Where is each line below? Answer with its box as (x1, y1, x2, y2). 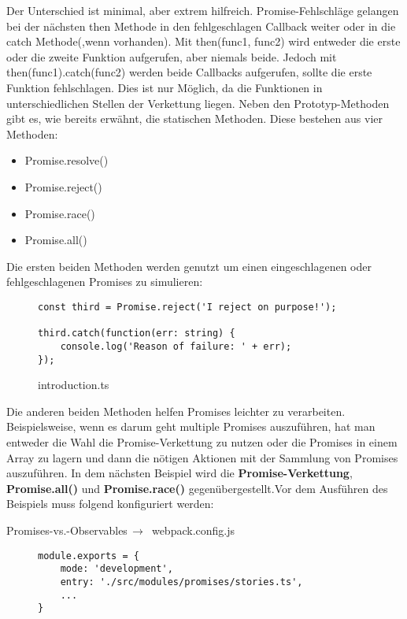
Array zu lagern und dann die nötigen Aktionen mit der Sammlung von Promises (6, 449, 398, 465)
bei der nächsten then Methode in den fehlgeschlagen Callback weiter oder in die (6, 17, 396, 34)
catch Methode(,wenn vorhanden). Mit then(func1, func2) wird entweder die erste (6, 33, 401, 50)
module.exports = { (38, 550, 139, 562)
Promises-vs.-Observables (6, 521, 128, 538)
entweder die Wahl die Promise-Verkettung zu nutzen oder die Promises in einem (6, 433, 398, 450)
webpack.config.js (151, 521, 235, 538)
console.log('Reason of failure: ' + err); (60, 340, 292, 352)
